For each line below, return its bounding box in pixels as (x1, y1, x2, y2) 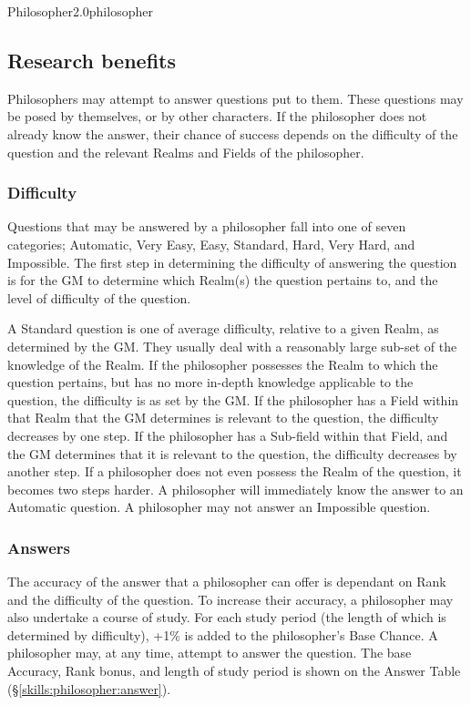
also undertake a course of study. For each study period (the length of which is (7, 608, 446, 627)
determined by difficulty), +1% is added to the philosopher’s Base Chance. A (7, 625, 438, 644)
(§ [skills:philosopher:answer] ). (7, 679, 171, 698)
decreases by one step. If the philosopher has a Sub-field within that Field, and (7, 425, 448, 444)
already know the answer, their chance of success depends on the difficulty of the (7, 124, 458, 143)
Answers (7, 536, 70, 558)
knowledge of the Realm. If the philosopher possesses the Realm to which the (7, 354, 438, 373)
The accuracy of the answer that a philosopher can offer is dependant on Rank (7, 572, 446, 591)
